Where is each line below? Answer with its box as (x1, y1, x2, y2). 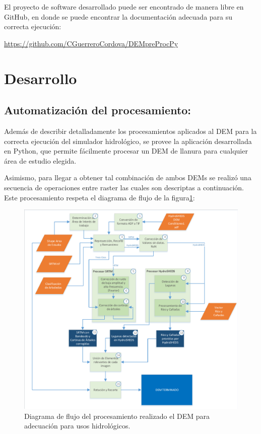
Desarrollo (4, 67, 77, 88)
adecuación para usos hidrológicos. (24, 420, 130, 431)
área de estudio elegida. (4, 155, 77, 166)
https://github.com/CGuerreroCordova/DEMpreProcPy (4, 38, 178, 48)
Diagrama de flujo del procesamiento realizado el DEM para (24, 410, 210, 421)
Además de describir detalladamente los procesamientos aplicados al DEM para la (4, 125, 257, 136)
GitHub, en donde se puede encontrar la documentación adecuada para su (4, 11, 233, 22)
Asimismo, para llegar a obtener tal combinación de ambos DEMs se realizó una (4, 172, 251, 183)
